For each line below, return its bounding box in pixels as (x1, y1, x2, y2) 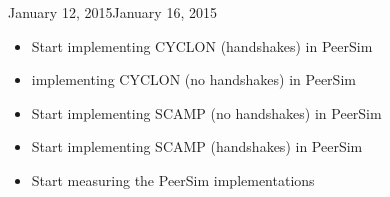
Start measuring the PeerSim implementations (31, 169, 315, 190)
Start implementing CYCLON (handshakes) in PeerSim (31, 35, 373, 56)
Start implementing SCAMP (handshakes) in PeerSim (31, 136, 363, 157)
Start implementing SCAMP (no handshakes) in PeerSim (31, 102, 382, 123)
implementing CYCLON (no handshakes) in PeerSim (31, 69, 356, 90)
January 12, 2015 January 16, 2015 (8, 2, 217, 22)
